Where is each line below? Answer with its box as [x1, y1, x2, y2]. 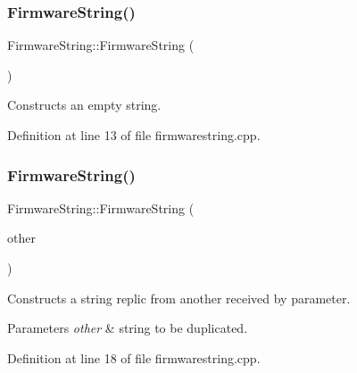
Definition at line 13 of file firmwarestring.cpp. [7, 126, 261, 144]
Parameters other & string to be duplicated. [7, 319, 248, 337]
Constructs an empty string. [7, 95, 162, 114]
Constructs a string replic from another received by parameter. [7, 288, 351, 307]
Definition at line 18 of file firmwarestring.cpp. [7, 348, 261, 367]
